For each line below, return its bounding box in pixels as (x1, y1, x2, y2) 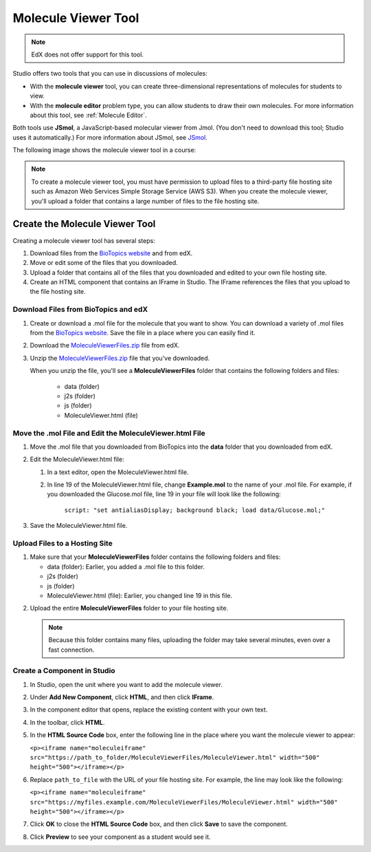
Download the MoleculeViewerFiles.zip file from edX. (30, 341, 180, 350)
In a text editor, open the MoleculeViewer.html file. (47, 468, 189, 476)
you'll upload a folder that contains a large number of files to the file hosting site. (31, 197, 260, 205)
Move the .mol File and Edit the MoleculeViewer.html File (12, 428, 205, 438)
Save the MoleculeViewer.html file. (30, 522, 128, 530)
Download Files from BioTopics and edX (12, 305, 148, 315)
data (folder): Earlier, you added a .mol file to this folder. (47, 562, 205, 571)
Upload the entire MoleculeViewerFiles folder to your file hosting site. (30, 604, 229, 613)
